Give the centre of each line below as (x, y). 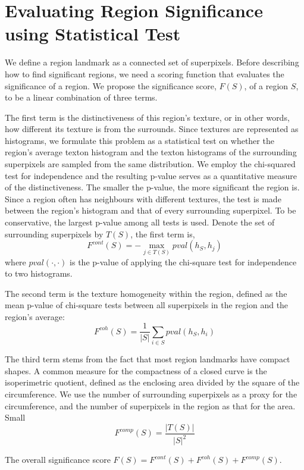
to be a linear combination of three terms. (81, 97)
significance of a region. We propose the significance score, (111, 85)
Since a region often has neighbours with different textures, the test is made (143, 198)
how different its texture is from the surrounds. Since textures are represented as (152, 129)
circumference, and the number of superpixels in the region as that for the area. (150, 405)
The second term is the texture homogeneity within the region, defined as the (146, 293)
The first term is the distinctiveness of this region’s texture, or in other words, (147, 117)
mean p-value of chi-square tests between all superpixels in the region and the (147, 305)
